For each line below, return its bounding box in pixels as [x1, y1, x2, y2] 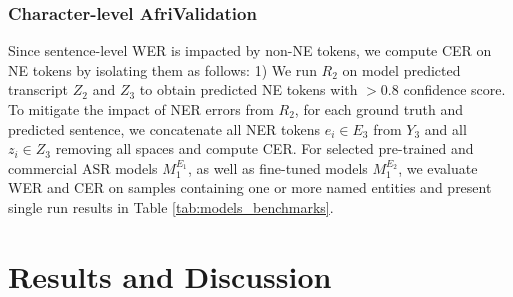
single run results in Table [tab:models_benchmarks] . [8, 196, 334, 217]
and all [424, 118, 467, 139]
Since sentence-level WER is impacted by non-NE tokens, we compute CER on [8, 40, 492, 61]
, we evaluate [398, 157, 478, 178]
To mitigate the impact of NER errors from [8, 99, 274, 119]
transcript [8, 79, 69, 100]
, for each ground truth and [294, 99, 463, 119]
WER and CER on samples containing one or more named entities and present [8, 177, 492, 198]
